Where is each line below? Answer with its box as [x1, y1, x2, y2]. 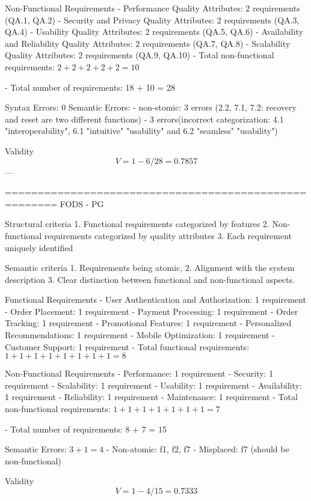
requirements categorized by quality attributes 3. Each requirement [44, 229, 292, 241]
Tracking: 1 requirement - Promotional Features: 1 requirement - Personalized [5, 317, 292, 329]
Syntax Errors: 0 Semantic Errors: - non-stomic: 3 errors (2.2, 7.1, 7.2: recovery [5, 101, 297, 114]
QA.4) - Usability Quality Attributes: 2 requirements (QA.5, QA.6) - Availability [5, 25, 303, 38]
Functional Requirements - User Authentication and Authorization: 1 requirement [5, 293, 306, 306]
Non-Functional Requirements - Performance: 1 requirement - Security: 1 [5, 367, 274, 380]
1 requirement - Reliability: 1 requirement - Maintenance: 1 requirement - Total [5, 390, 298, 403]
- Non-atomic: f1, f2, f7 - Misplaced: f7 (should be [106, 443, 289, 455]
